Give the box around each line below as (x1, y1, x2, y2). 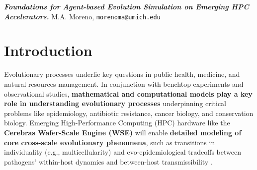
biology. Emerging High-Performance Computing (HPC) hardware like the (4, 117, 230, 128)
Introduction (4, 40, 92, 60)
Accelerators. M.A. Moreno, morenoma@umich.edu (4, 11, 161, 21)
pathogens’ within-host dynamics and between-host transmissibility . (4, 156, 213, 167)
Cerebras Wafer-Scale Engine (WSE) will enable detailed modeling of (4, 127, 242, 137)
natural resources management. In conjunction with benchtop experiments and (4, 78, 244, 89)
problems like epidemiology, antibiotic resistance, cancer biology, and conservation (4, 108, 254, 118)
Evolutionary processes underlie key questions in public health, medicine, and (4, 69, 240, 79)
